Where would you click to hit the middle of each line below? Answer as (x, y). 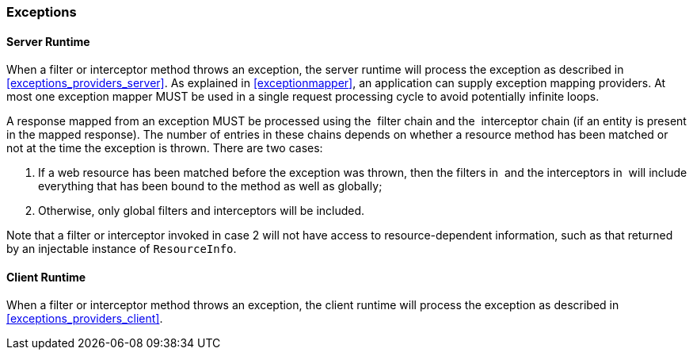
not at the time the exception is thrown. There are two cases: (165, 148)
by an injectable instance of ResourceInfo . (122, 249)
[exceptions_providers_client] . (85, 319)
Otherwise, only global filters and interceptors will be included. (202, 211)
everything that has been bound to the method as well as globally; (210, 186)
